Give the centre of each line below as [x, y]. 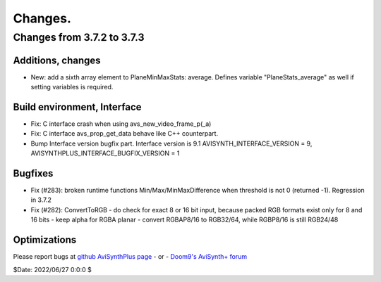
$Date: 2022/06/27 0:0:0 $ [52, 269]
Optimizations [45, 240]
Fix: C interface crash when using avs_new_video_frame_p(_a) [121, 124]
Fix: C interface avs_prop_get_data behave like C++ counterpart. [125, 134]
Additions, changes [57, 60]
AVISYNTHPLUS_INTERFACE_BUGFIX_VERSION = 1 [105, 153]
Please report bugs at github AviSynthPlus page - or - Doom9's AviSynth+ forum [130, 257]
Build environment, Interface [77, 107]
